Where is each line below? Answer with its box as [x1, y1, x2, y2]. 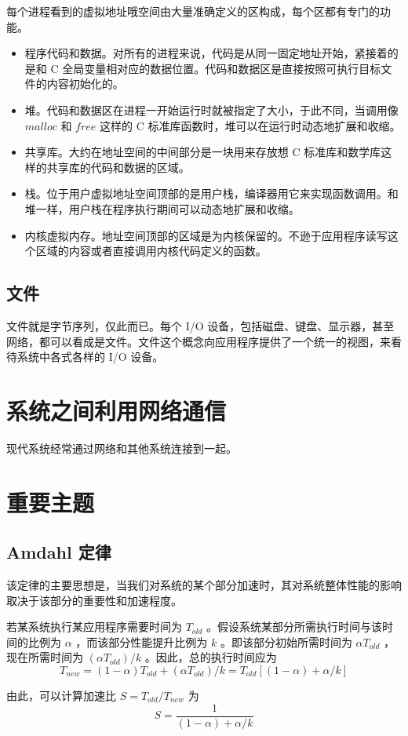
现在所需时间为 [6, 649, 83, 665]
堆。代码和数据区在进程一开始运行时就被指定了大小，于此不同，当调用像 [24, 101, 399, 118]
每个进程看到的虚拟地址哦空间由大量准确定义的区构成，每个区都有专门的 [6, 3, 380, 19]
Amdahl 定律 [6, 540, 111, 564]
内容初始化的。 [46, 75, 124, 92]
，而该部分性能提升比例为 [75, 633, 208, 650]
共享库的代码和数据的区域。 [46, 158, 190, 175]
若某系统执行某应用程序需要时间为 [6, 618, 182, 635]
